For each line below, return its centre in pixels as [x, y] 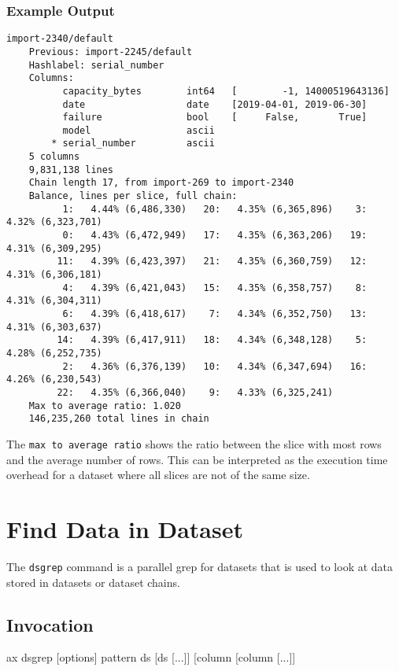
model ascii [139, 130]
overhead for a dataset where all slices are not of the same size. [158, 475]
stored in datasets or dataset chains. [93, 582]
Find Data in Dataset [125, 528]
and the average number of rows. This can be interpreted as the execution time [197, 459]
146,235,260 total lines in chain [119, 419]
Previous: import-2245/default [111, 52]
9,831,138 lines [71, 170]
